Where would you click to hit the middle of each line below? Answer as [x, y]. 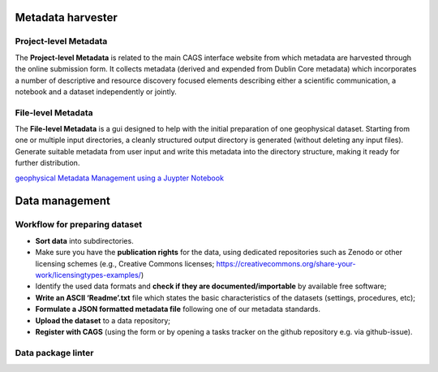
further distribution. [47, 163]
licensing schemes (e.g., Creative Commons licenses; [125, 263]
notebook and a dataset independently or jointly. [96, 91]
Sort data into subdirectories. [84, 240]
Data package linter [54, 353]
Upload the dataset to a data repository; [103, 320]
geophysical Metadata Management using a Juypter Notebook [120, 178]
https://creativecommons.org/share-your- [286, 263]
